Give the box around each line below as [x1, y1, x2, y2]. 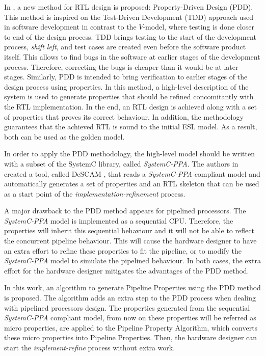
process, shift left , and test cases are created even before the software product [4, 41, 246, 52]
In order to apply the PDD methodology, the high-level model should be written [4, 148, 255, 159]
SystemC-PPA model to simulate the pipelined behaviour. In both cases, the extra [4, 255, 261, 266]
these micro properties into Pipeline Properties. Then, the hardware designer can [4, 332, 257, 343]
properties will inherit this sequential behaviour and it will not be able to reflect [4, 225, 254, 236]
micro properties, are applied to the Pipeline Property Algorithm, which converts [4, 322, 258, 333]
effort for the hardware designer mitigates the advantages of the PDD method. [4, 265, 249, 276]
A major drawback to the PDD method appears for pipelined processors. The [4, 205, 246, 216]
